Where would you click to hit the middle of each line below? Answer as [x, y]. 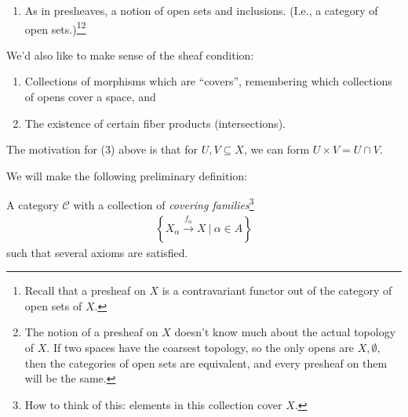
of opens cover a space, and [90, 97]
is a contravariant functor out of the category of [277, 290]
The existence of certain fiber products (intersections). [155, 123]
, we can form [277, 149]
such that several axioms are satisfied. [97, 252]
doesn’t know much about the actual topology [285, 332]
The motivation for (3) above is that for [102, 149]
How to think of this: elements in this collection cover [153, 404]
